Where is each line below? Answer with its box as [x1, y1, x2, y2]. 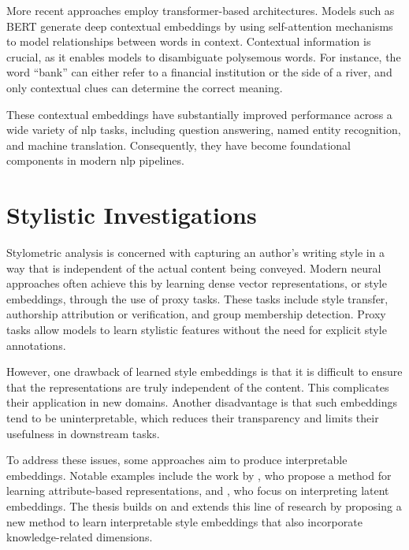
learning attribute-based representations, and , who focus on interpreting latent [6, 482, 389, 499]
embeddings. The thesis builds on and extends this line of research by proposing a [6, 497, 402, 514]
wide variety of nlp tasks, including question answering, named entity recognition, [6, 121, 401, 138]
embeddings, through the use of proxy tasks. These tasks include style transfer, [6, 290, 389, 307]
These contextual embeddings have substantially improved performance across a [6, 106, 392, 122]
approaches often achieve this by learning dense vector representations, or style [6, 275, 387, 292]
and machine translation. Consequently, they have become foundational [6, 136, 351, 153]
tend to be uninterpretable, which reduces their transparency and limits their [6, 410, 379, 426]
